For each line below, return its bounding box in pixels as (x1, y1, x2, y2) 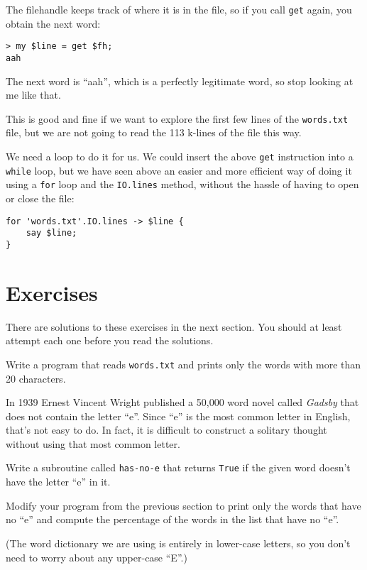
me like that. (6, 87, 61, 102)
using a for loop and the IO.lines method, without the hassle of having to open (6, 177, 359, 192)
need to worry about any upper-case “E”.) (6, 549, 187, 564)
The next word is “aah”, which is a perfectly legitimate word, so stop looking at (6, 73, 354, 88)
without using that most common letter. (6, 436, 180, 451)
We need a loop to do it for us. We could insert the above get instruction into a (6, 149, 354, 163)
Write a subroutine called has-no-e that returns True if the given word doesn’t (6, 460, 351, 475)
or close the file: (6, 190, 75, 205)
